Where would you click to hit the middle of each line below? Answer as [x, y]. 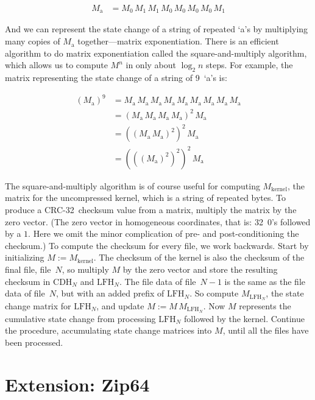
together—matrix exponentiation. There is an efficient [178, 41]
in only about [151, 65]
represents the [265, 305]
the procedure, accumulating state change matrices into [108, 330]
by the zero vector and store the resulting [200, 269]
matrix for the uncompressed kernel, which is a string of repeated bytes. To [146, 198]
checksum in [28, 281]
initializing [25, 257]
